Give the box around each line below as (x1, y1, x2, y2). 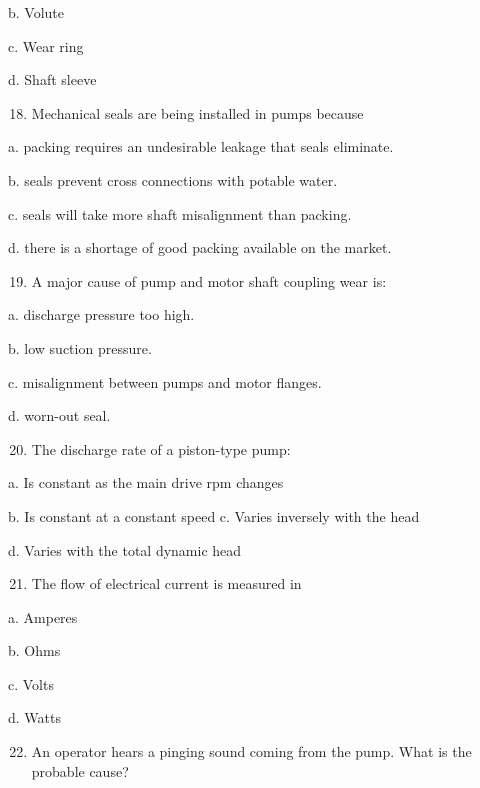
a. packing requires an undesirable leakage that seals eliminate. (8, 136, 394, 157)
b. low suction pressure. (8, 337, 152, 358)
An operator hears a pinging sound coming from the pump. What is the (31, 741, 472, 762)
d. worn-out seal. (8, 405, 111, 426)
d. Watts (8, 707, 61, 728)
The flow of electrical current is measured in (31, 573, 302, 594)
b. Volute (8, 2, 65, 22)
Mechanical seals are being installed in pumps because (31, 102, 364, 123)
